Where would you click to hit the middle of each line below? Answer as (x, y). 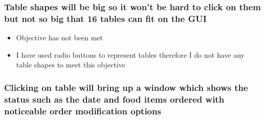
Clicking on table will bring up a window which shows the (126, 87)
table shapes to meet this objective (71, 65)
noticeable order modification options (83, 111)
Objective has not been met (60, 38)
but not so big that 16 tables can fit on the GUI (105, 18)
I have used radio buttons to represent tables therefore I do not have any (130, 54)
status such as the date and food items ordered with (114, 99)
